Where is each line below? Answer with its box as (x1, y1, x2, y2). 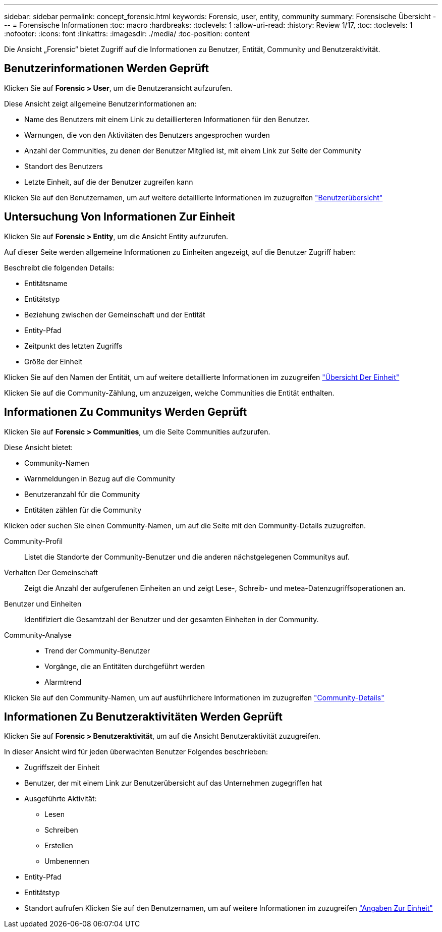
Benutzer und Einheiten (4, 599, 82, 608)
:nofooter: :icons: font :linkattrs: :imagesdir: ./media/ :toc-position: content (4, 29, 250, 38)
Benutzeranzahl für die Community (24, 489, 140, 499)
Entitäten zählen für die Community (24, 505, 142, 514)
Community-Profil (4, 536, 63, 545)
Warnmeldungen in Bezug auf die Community (24, 474, 175, 483)
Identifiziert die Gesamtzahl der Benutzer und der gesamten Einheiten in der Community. (24, 615, 319, 624)
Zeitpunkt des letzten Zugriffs (24, 341, 123, 350)
